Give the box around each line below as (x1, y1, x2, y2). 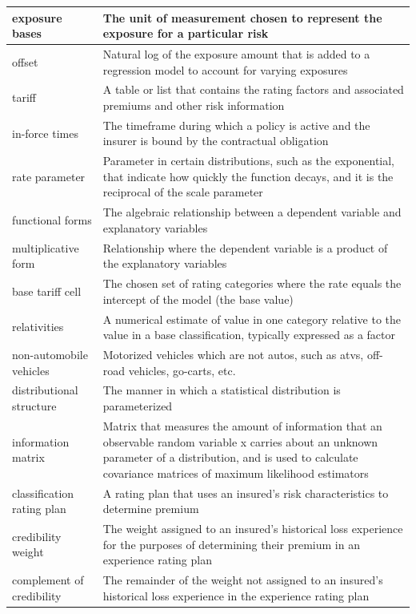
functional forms (12, 212, 92, 228)
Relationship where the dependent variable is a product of (102, 239, 388, 256)
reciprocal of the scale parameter (102, 184, 263, 200)
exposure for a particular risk (102, 25, 269, 42)
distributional (12, 382, 78, 398)
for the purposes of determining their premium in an (102, 535, 360, 552)
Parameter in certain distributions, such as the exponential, (102, 152, 395, 169)
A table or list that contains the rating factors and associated (102, 81, 404, 98)
